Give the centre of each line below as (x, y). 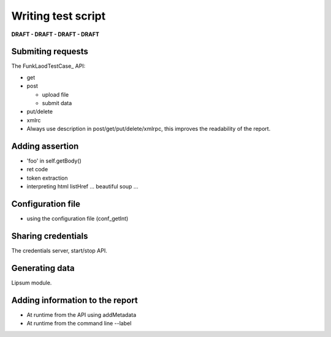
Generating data (43, 268)
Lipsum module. (32, 283)
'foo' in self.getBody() (54, 161)
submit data (57, 103)
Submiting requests (50, 52)
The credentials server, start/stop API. (59, 251)
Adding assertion (45, 146)
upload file (55, 94)
